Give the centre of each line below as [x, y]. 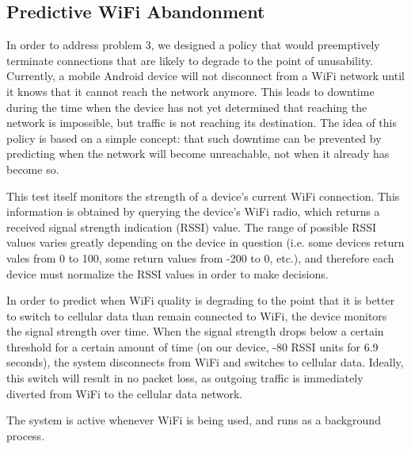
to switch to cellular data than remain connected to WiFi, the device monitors [197, 315]
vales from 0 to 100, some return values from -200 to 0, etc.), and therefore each [200, 257]
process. [26, 435]
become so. [33, 169]
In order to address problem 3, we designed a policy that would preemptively [193, 45]
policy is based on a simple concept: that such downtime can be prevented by [194, 138]
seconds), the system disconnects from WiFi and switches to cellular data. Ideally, [205, 362]
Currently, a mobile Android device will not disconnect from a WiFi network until [205, 76]
